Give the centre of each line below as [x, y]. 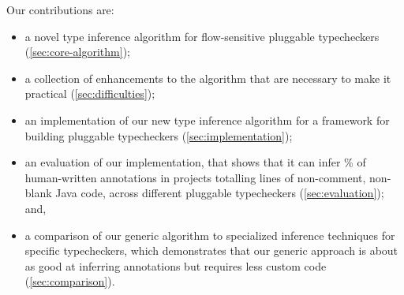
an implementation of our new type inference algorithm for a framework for [207, 119]
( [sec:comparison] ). [70, 281]
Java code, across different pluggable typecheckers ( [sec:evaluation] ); [220, 193]
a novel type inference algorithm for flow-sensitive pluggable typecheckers [202, 36]
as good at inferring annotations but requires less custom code [176, 265]
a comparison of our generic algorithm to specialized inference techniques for [210, 235]
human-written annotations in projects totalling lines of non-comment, [195, 177]
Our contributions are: [60, 9]
